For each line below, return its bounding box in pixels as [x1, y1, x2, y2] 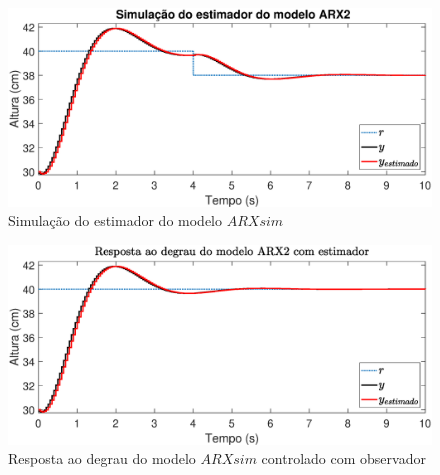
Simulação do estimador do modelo [8, 210, 223, 231]
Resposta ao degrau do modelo [8, 448, 196, 469]
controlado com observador [261, 448, 426, 469]
